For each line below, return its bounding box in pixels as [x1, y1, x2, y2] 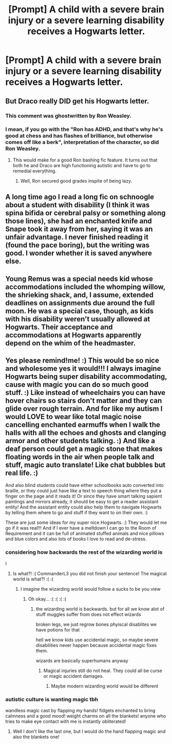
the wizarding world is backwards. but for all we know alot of [35, 606, 165, 612]
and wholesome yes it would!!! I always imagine [5, 364, 161, 373]
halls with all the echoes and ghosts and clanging [5, 428, 166, 437]
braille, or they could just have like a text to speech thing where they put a [5, 487, 162, 494]
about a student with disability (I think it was [5, 201, 150, 209]
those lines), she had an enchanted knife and [5, 217, 152, 226]
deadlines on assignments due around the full [5, 298, 155, 307]
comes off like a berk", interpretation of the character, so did [5, 139, 159, 146]
